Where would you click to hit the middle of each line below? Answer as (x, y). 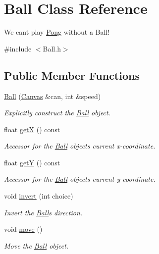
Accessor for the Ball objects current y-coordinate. (80, 179)
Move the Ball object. (36, 245)
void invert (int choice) (39, 196)
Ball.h (52, 48)
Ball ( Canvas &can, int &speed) (53, 96)
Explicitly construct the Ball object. (57, 113)
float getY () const (32, 162)
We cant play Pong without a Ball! (57, 32)
